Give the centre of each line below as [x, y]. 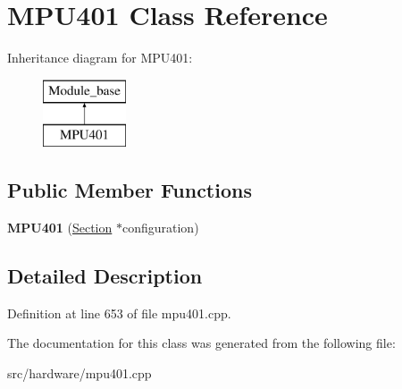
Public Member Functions [130, 190]
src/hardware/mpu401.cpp [80, 373]
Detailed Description [105, 276]
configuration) [160, 228]
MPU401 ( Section [60, 228]
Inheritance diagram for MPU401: [100, 58]
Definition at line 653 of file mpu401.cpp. [119, 313]
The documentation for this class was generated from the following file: [201, 343]
